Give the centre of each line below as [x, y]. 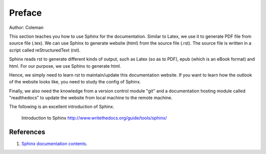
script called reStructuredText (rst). [45, 50]
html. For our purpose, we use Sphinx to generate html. [65, 66]
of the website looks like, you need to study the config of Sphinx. [75, 82]
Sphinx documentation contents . [54, 143]
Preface [25, 13]
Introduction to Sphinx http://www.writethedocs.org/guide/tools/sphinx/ [94, 118]
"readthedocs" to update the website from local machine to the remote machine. [91, 98]
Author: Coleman [26, 27]
